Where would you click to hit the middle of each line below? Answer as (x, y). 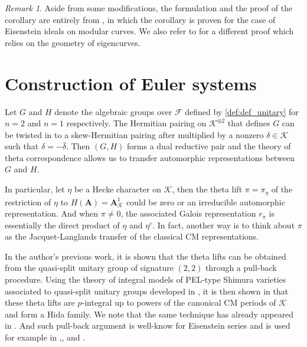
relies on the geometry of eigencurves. (73, 42)
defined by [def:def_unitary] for (242, 111)
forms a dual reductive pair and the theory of (209, 146)
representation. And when (52, 213)
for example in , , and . (45, 337)
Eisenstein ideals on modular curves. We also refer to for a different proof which (149, 31)
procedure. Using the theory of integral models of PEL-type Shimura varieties (146, 279)
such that (22, 146)
